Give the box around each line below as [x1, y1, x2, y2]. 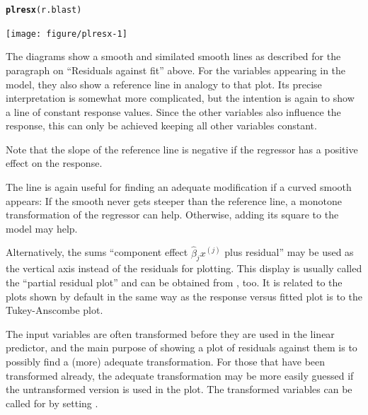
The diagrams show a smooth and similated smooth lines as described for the [6, 49, 341, 64]
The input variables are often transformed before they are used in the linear [6, 326, 335, 341]
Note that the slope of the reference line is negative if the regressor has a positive [6, 141, 358, 156]
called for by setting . [6, 395, 98, 410]
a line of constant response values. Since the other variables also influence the [6, 104, 341, 119]
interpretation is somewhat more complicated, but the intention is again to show [6, 90, 355, 105]
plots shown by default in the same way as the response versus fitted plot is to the [6, 288, 362, 303]
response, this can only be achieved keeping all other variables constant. [6, 118, 317, 133]
